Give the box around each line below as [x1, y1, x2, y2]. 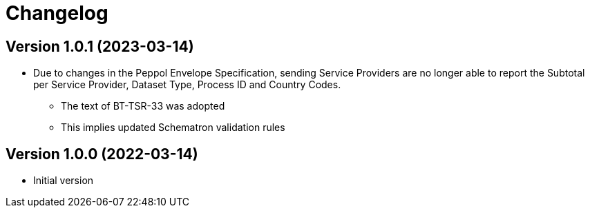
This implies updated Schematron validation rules [61, 121, 285, 134]
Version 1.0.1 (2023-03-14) [6, 37, 194, 55]
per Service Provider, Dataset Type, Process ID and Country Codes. [33, 79, 341, 91]
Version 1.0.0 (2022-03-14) [6, 145, 198, 163]
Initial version [33, 174, 94, 187]
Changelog [6, 1, 108, 25]
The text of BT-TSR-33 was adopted [61, 100, 225, 112]
